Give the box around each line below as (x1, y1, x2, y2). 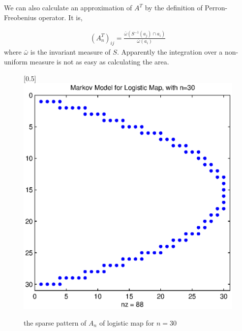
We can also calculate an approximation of (4, 2, 132, 12)
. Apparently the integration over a (117, 47, 223, 57)
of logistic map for (99, 317, 154, 328)
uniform (4, 56, 28, 66)
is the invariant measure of (30, 47, 111, 57)
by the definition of (145, 2, 203, 12)
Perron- (205, 2, 228, 12)
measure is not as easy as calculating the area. (30, 56, 169, 66)
